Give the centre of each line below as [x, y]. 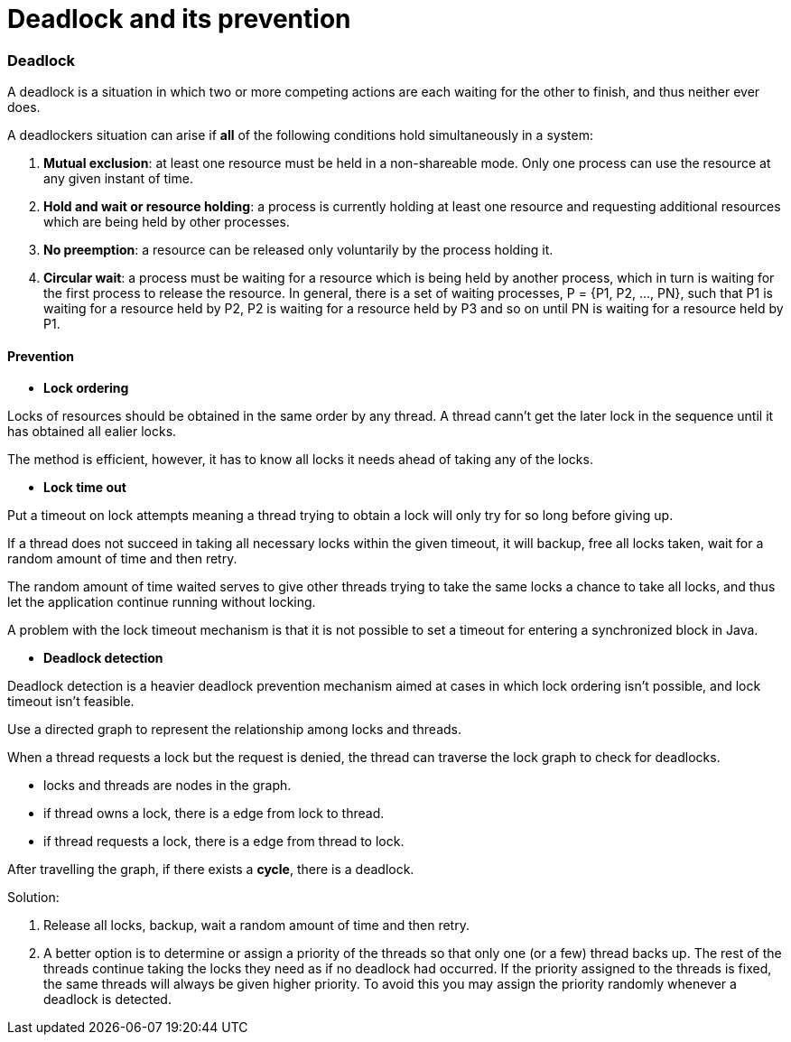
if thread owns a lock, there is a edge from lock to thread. [214, 814]
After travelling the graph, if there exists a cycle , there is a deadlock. [211, 870]
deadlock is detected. [107, 1000]
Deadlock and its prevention [179, 19]
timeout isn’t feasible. [71, 702]
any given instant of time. [118, 179]
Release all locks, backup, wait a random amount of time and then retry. [256, 926]
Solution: [33, 898]
